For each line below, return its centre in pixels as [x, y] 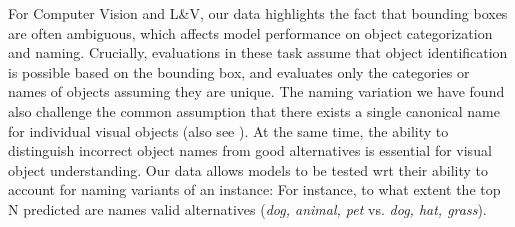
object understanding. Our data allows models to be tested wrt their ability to [248, 169]
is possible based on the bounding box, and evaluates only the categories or [239, 71]
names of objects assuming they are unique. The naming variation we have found [256, 91]
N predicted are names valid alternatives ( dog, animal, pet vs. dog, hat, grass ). [247, 208]
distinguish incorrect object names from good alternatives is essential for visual [250, 150]
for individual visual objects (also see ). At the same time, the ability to [228, 130]
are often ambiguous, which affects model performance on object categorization [250, 32]
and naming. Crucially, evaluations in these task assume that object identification [258, 52]
